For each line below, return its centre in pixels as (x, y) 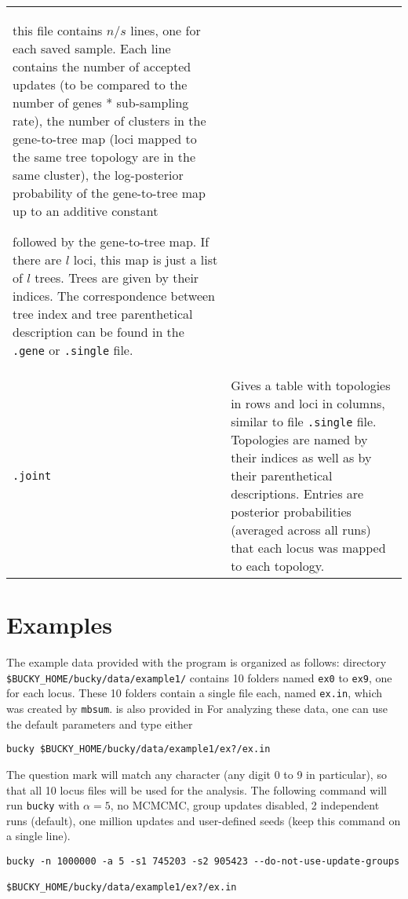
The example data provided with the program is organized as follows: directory (197, 662)
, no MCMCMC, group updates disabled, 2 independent (245, 805)
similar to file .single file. (304, 421)
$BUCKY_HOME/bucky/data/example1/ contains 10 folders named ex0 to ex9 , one (199, 677)
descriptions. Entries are (297, 493)
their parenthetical (282, 475)
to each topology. (278, 566)
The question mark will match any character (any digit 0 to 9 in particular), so (197, 774)
